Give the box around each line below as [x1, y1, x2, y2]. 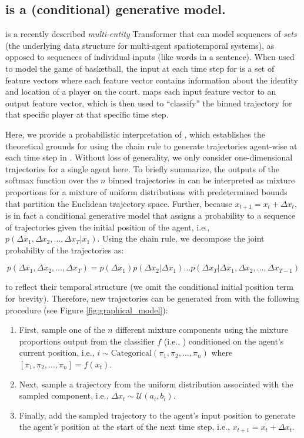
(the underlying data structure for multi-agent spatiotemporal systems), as [5, 39, 275, 51]
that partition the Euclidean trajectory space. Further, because [5, 197, 232, 209]
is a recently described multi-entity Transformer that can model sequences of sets [5, 28, 297, 40]
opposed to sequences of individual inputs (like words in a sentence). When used [5, 51, 295, 63]
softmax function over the [5, 174, 98, 186]
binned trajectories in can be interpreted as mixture [108, 174, 295, 186]
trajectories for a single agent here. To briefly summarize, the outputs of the [5, 162, 280, 175]
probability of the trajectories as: [5, 243, 124, 256]
